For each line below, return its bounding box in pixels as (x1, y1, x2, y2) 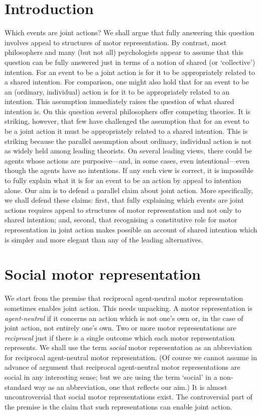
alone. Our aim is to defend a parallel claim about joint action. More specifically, (5, 185, 253, 195)
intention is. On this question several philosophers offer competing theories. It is (5, 106, 250, 116)
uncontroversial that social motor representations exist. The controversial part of (5, 391, 252, 402)
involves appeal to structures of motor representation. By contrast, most (5, 37, 227, 47)
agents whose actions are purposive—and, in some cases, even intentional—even (5, 155, 250, 165)
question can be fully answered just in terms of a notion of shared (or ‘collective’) (5, 56, 255, 67)
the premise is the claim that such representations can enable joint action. (5, 401, 232, 411)
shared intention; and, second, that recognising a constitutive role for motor (5, 214, 237, 225)
